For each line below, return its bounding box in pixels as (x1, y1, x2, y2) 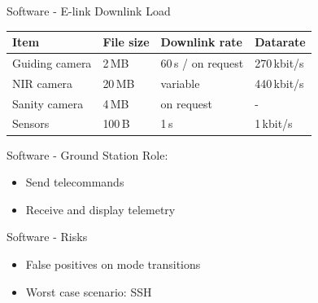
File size (102, 33, 150, 50)
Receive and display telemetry (25, 200, 176, 217)
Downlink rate (160, 33, 242, 50)
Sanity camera (12, 94, 84, 112)
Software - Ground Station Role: (7, 146, 168, 163)
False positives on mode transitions (25, 255, 201, 272)
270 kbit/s (255, 54, 304, 71)
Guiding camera (12, 54, 92, 71)
